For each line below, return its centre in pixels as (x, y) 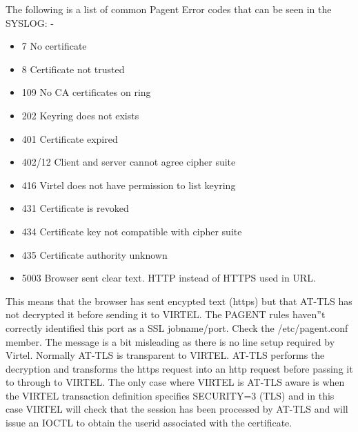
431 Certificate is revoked (75, 208)
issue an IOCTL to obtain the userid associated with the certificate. (149, 423)
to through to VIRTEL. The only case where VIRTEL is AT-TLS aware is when (175, 382)
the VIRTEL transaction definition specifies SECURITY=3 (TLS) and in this (170, 395)
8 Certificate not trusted (73, 69)
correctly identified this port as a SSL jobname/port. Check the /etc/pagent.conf (177, 327)
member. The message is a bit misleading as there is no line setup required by (170, 341)
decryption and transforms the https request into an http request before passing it (179, 368)
